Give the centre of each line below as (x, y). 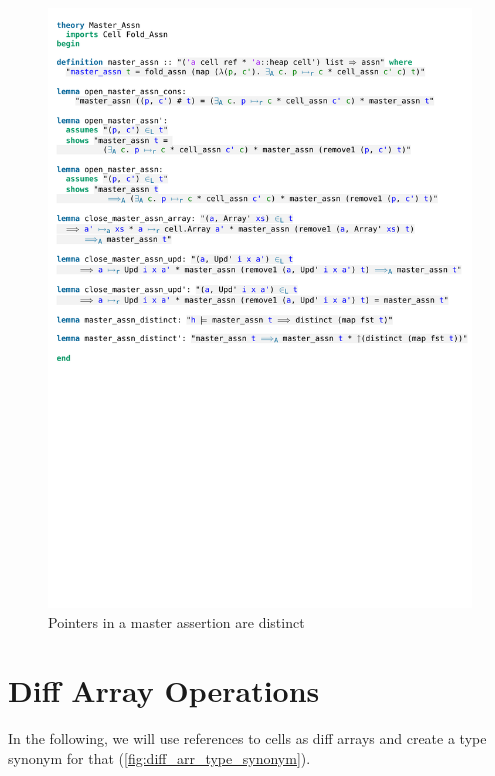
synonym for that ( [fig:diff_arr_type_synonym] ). (159, 757)
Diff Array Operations (164, 690)
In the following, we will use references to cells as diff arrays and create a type (247, 738)
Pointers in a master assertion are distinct (176, 621)
